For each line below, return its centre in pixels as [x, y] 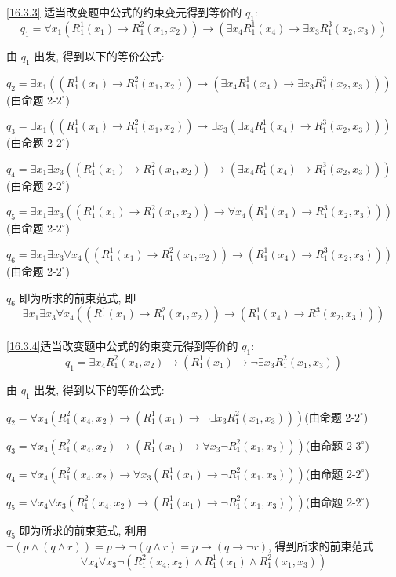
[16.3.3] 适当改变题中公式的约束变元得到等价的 [124, 12]
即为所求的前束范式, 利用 [83, 530]
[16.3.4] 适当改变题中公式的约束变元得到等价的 [122, 345]
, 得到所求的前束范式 [321, 546]
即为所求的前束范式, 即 [78, 297]
